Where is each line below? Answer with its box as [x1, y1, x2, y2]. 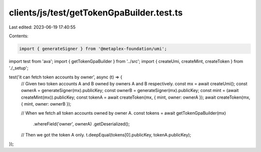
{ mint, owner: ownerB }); [21, 101, 72, 107]
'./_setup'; [9, 65, 29, 71]
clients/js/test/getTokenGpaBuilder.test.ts [9, 7, 183, 18]
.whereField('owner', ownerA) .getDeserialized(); [33, 121, 130, 127]
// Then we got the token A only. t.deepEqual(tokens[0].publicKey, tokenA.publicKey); [21, 132, 191, 138]
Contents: [9, 33, 29, 39]
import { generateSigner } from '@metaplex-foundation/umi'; [19, 46, 167, 51]
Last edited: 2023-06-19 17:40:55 [9, 24, 76, 30]
